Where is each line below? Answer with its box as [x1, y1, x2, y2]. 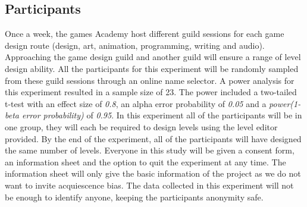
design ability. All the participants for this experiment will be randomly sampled [5, 62, 299, 74]
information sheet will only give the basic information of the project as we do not [5, 167, 301, 180]
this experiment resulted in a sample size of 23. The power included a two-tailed [5, 86, 297, 98]
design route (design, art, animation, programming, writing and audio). [5, 39, 265, 51]
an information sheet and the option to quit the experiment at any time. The [5, 155, 286, 168]
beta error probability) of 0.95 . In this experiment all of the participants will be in [5, 109, 302, 121]
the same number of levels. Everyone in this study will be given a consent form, [5, 144, 295, 156]
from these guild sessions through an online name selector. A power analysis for [5, 74, 295, 86]
